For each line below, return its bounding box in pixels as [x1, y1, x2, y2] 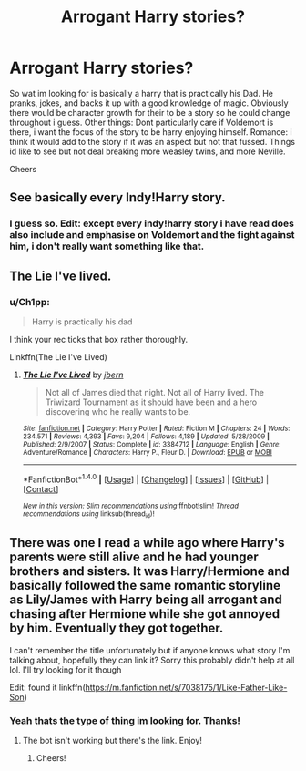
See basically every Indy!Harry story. [9, 190, 226, 206]
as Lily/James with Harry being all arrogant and [9, 592, 282, 608]
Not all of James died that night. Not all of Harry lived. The [45, 386, 264, 397]
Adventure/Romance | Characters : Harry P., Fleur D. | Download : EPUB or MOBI [22, 447, 273, 457]
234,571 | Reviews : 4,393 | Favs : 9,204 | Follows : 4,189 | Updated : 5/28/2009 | [22, 431, 270, 441]
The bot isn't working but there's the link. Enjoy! [22, 735, 203, 746]
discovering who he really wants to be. [45, 406, 191, 416]
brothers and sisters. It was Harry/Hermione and [9, 563, 290, 580]
